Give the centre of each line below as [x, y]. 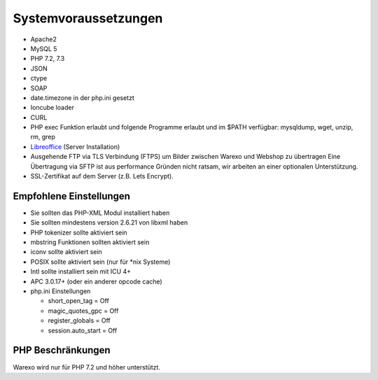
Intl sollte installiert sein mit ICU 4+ [81, 272]
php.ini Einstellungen [61, 291]
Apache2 [44, 39]
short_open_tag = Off [79, 301]
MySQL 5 [44, 48]
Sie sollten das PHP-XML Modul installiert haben [100, 213]
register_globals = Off [79, 321]
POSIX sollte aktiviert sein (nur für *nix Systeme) [100, 262]
